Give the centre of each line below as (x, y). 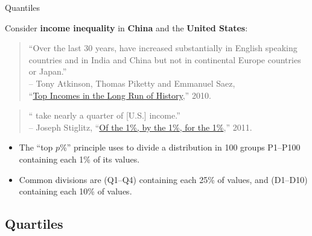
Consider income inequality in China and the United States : (126, 27)
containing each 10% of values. (75, 191)
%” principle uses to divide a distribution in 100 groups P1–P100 (180, 147)
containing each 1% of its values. (79, 159)
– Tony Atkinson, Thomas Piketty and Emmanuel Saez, (132, 83)
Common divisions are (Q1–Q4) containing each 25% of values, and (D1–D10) (163, 179)
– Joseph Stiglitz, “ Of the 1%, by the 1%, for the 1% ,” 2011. (140, 127)
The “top (36, 147)
